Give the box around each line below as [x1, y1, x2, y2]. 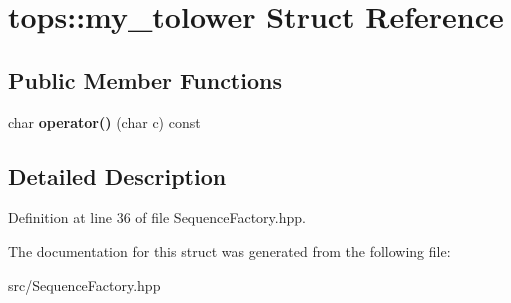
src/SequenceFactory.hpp [8, 274, 161, 295]
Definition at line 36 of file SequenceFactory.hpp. [8, 207, 306, 228]
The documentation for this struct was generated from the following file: [8, 240, 451, 261]
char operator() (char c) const [8, 111, 201, 132]
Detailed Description [8, 160, 227, 191]
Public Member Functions [8, 64, 282, 95]
